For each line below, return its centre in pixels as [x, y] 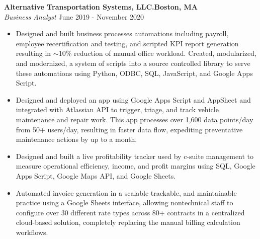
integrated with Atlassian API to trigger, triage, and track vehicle [117, 109]
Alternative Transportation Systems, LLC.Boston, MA [101, 7]
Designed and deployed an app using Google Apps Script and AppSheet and [133, 99]
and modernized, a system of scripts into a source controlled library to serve [133, 63]
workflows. [32, 232]
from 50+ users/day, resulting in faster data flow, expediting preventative [129, 129]
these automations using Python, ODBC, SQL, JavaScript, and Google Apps [134, 73]
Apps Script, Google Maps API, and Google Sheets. [96, 175]
